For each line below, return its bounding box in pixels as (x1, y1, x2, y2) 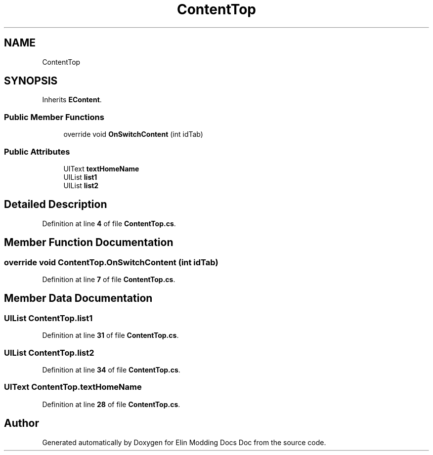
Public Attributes (4, 146, 70, 157)
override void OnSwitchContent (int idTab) (63, 130, 203, 139)
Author (4, 417, 39, 430)
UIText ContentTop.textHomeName (4, 382, 142, 392)
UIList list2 (63, 181, 99, 190)
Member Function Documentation (4, 236, 173, 249)
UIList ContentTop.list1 (4, 313, 93, 323)
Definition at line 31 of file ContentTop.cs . (42, 331, 179, 340)
